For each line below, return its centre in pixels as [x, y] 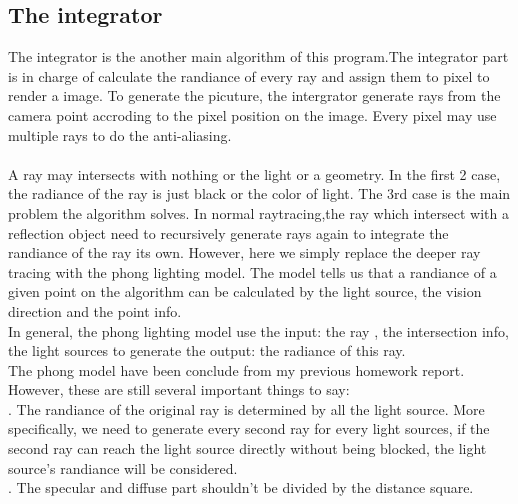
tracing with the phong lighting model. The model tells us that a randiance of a [252, 271]
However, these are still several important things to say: [179, 389]
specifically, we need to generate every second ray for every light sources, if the [249, 428]
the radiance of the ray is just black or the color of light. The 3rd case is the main [259, 193]
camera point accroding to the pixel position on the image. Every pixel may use [252, 114]
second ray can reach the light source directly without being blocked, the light [247, 448]
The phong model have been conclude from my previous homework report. [236, 369]
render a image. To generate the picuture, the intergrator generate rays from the [254, 95]
